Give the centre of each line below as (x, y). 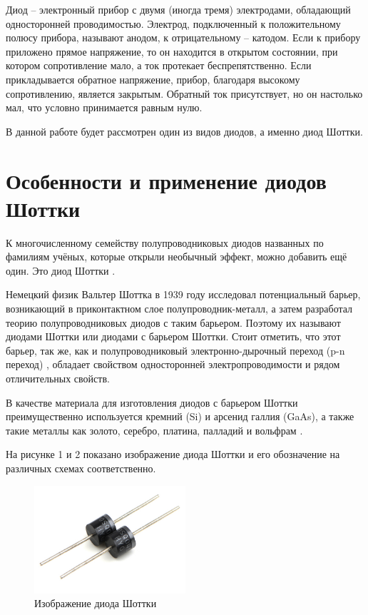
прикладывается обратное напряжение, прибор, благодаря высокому (153, 79)
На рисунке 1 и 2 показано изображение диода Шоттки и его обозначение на (173, 454)
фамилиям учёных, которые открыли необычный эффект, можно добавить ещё (177, 256)
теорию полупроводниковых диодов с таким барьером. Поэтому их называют (173, 322)
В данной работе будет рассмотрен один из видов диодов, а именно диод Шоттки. (184, 131)
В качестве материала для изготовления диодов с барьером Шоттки (152, 402)
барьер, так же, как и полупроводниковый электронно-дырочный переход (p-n (175, 350)
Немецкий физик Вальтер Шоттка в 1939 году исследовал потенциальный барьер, (183, 294)
